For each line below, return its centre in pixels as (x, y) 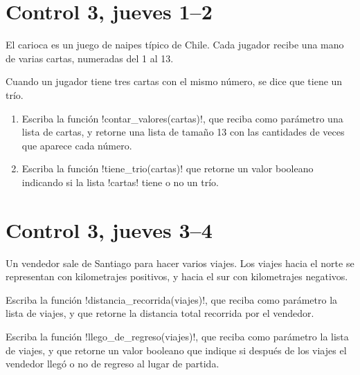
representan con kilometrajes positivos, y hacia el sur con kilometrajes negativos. (177, 276)
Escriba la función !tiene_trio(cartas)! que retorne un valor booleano (168, 168)
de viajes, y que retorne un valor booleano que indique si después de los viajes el (176, 350)
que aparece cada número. (77, 145)
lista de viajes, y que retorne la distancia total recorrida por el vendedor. (160, 313)
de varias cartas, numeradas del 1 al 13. (90, 58)
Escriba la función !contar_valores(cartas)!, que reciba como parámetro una (182, 118)
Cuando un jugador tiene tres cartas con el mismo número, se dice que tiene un (174, 81)
